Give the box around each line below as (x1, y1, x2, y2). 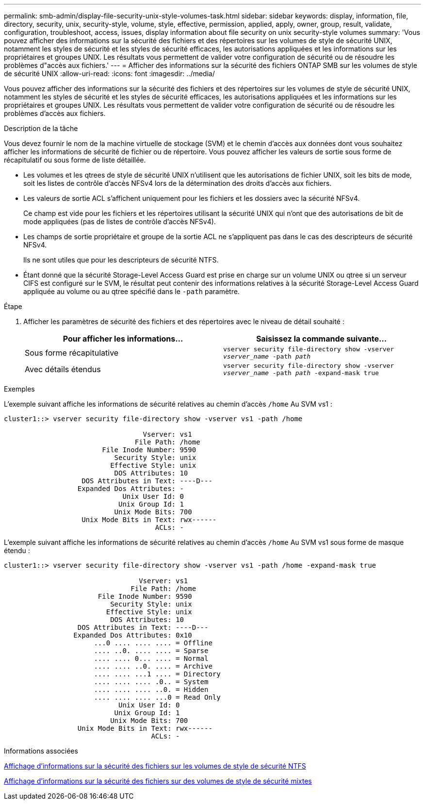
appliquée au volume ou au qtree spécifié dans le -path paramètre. (23, 287, 240, 295)
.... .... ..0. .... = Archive (94, 662, 212, 670)
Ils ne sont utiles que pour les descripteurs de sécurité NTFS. (23, 256, 219, 264)
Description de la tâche (4, 124, 78, 132)
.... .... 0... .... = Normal (94, 655, 209, 662)
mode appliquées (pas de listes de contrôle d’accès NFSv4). (23, 217, 216, 226)
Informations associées (4, 747, 78, 755)
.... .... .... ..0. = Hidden (94, 686, 209, 693)
